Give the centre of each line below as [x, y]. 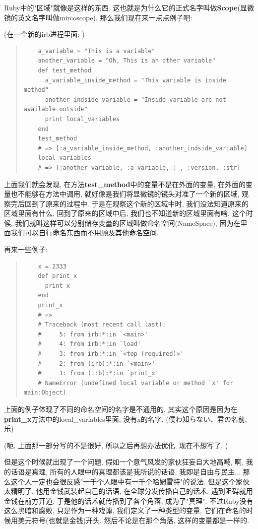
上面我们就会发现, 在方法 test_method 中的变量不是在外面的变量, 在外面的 [125, 184]
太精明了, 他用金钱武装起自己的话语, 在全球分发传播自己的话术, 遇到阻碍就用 [129, 491]
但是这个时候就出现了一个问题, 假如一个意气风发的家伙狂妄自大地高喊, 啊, [124, 462]
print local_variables [82, 119]
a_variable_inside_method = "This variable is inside [135, 80]
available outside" [56, 109]
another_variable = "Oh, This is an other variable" [127, 61]
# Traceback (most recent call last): [102, 325]
